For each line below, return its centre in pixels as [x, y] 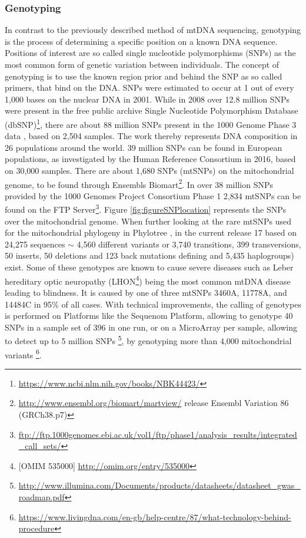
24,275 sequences [35, 244]
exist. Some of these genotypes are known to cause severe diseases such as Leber [149, 267]
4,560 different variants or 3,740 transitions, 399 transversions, [189, 244]
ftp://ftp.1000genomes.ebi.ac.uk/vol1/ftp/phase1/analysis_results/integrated [158, 434]
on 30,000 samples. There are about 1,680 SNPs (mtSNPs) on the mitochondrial [149, 170]
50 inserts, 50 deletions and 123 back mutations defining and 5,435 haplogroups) [149, 255]
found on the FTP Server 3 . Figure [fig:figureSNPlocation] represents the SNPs [146, 209]
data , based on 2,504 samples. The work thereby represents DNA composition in [151, 136]
